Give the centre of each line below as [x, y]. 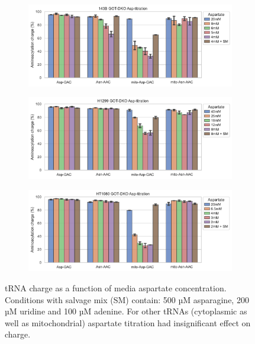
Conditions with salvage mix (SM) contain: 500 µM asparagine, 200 [127, 299]
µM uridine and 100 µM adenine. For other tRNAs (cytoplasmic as [126, 311]
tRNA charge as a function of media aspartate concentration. [116, 287]
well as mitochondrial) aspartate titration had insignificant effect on [128, 322]
